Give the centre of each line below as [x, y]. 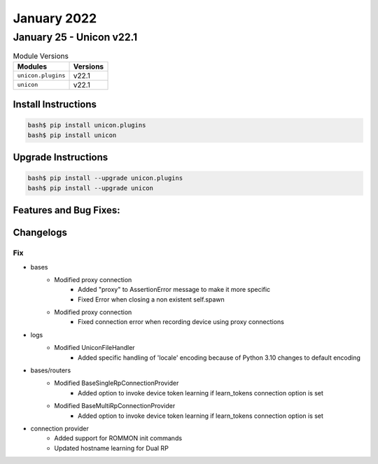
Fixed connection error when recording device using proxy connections [181, 322]
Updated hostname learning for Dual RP [112, 448]
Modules [32, 66]
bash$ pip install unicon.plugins [87, 125]
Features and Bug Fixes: [66, 210]
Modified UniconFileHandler [95, 348]
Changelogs [40, 233]
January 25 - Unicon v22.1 [75, 37]
